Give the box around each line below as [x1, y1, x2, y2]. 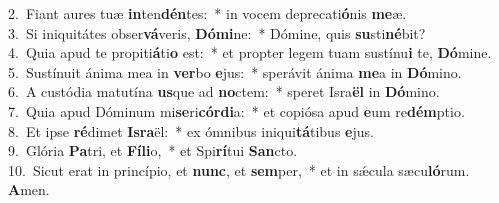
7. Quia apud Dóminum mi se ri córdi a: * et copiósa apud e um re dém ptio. [8, 100, 465, 121]
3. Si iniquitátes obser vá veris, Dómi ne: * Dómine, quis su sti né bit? [8, 22, 426, 43]
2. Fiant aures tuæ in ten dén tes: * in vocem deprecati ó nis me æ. [8, 3, 407, 23]
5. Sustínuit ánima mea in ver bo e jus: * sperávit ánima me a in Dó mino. [8, 61, 462, 82]
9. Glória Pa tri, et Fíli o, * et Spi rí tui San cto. [8, 140, 298, 161]
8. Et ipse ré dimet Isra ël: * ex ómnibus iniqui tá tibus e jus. [8, 120, 374, 141]
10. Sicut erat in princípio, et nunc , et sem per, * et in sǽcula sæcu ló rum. [8, 159, 470, 180]
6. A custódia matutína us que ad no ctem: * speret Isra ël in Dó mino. [8, 81, 440, 102]
